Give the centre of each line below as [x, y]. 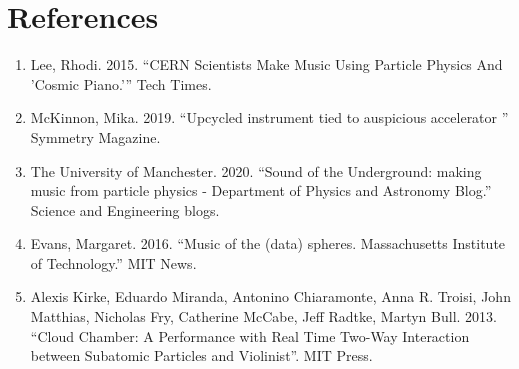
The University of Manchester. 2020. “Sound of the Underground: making [256, 170]
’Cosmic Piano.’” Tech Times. [121, 83]
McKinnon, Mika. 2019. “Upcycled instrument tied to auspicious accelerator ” [269, 117]
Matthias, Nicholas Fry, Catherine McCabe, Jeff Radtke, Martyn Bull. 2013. [263, 316]
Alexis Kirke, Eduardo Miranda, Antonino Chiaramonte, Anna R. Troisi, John [270, 296]
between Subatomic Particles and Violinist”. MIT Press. [201, 355]
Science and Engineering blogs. [125, 209]
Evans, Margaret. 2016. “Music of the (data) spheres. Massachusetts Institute [268, 243]
